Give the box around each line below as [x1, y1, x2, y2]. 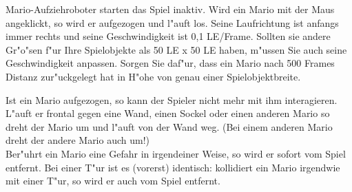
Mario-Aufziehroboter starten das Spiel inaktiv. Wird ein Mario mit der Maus [6, 2, 335, 16]
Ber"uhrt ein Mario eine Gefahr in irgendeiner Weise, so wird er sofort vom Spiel [6, 146, 346, 160]
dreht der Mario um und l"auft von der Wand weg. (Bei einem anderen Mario [6, 119, 333, 134]
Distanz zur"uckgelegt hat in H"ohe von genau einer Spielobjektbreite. [6, 69, 301, 83]
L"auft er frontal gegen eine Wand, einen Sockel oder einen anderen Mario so [6, 106, 330, 120]
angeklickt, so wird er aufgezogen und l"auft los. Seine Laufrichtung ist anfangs [6, 15, 339, 30]
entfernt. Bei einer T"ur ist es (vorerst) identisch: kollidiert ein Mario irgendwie [6, 160, 340, 174]
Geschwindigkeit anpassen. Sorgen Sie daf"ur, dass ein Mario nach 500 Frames [6, 56, 335, 70]
